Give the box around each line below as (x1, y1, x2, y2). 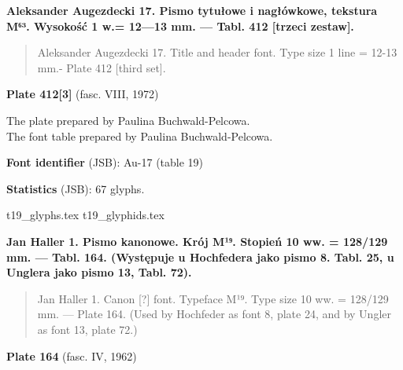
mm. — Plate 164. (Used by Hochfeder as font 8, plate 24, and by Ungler (37, 306, 391, 322)
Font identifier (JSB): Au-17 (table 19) (6, 154, 204, 170)
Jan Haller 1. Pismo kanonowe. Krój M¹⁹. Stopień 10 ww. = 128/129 (6, 233, 388, 249)
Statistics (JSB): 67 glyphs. (6, 180, 145, 196)
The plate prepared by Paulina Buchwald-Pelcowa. (6, 112, 250, 128)
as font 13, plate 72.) (37, 321, 138, 337)
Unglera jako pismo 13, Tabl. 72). (6, 264, 192, 280)
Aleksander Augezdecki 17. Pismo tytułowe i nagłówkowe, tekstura (6, 2, 378, 18)
